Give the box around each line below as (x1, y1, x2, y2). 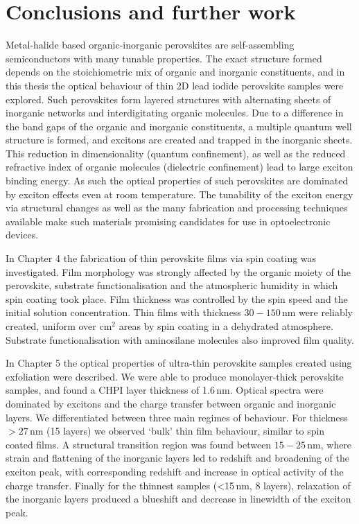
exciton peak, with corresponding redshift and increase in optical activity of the (6, 464, 344, 478)
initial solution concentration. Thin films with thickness (6, 305, 241, 320)
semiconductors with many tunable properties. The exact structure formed (6, 51, 322, 65)
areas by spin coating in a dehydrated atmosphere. (119, 319, 333, 333)
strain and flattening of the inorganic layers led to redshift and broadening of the (6, 451, 349, 465)
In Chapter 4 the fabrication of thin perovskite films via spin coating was (6, 251, 317, 265)
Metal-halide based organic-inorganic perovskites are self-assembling (6, 37, 295, 52)
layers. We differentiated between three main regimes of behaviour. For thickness (6, 410, 348, 424)
